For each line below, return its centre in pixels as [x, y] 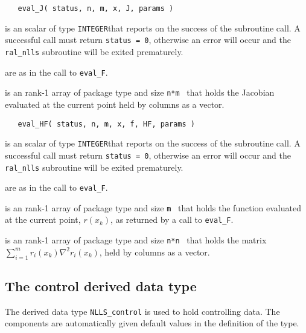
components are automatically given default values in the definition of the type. [152, 323]
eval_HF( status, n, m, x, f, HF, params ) [106, 124]
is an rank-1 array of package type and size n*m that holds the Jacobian [140, 92]
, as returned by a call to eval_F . [172, 219]
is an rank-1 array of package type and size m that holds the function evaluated [153, 207]
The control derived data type [101, 285]
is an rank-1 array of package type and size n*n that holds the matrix [136, 240]
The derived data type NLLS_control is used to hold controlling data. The [142, 311]
